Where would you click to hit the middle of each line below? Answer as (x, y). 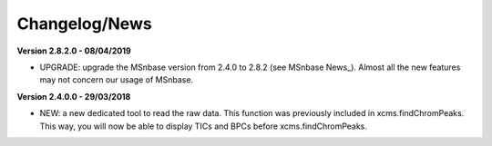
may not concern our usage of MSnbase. (117, 80)
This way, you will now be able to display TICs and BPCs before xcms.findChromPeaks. (204, 126)
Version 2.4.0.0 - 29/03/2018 (74, 96)
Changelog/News (84, 24)
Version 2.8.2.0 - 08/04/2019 (74, 51)
